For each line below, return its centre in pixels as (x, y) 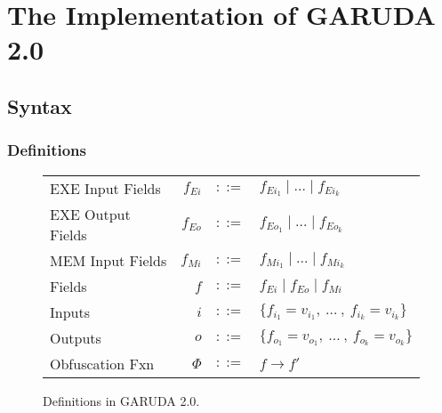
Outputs (76, 337)
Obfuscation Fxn (102, 363)
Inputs (70, 312)
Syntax (40, 105)
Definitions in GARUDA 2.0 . (121, 400)
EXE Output (90, 214)
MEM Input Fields (108, 260)
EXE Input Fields (105, 188)
